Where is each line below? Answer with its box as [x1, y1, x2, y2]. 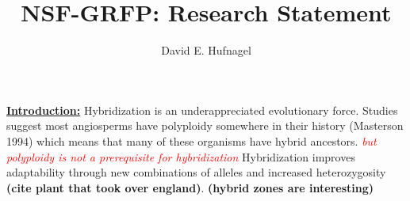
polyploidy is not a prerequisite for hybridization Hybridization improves [6, 148, 355, 165]
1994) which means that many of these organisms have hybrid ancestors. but [6, 132, 377, 149]
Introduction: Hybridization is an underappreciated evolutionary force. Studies [6, 101, 398, 118]
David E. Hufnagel [161, 42, 251, 59]
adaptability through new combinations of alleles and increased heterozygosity [6, 164, 386, 180]
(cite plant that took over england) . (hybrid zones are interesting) [6, 179, 374, 195]
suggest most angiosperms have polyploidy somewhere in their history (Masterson [6, 117, 404, 134]
